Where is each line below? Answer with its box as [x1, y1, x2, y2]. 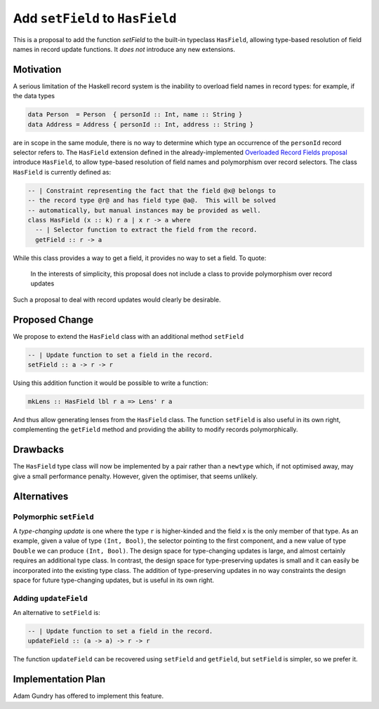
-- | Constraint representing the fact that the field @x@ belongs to [27, 187, 277, 194]
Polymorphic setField [13, 512, 94, 522]
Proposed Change [13, 313, 94, 325]
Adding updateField [13, 593, 88, 603]
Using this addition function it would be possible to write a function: [13, 379, 208, 387]
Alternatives [13, 490, 69, 502]
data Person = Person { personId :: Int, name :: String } [27, 111, 243, 119]
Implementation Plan [13, 673, 106, 685]
